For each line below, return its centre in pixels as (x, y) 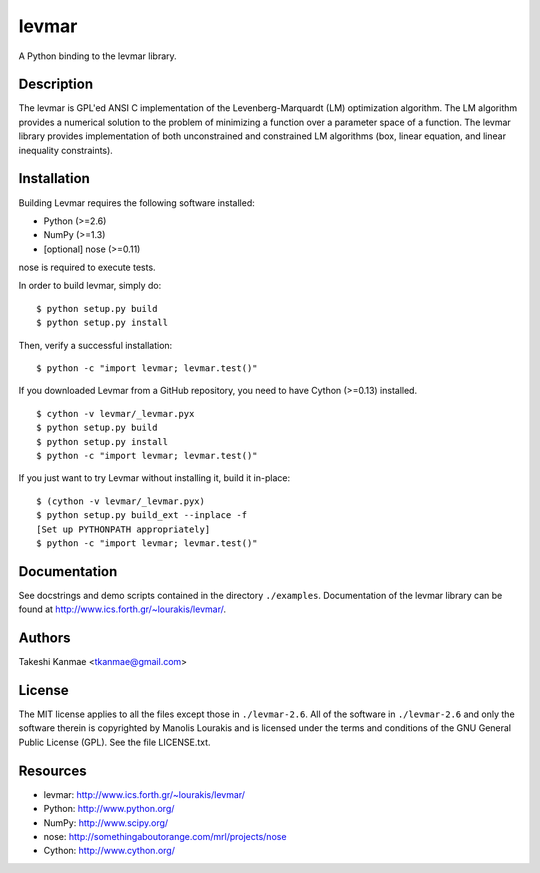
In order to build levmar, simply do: (90, 286)
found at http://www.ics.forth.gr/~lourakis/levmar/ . (122, 609)
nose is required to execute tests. (87, 267)
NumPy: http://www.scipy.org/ (106, 822)
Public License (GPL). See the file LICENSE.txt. (114, 742)
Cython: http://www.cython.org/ (109, 851)
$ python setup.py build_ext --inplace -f (142, 515)
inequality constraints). (66, 150)
